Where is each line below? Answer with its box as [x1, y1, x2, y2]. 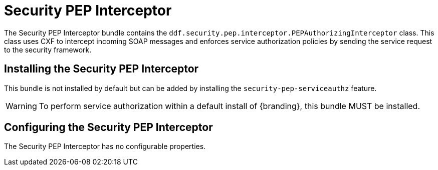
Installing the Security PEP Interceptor [4, 62, 199, 75]
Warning [6, 100, 37, 111]
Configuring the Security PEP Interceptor [4, 121, 213, 134]
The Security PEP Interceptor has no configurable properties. [4, 142, 206, 151]
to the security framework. [4, 45, 92, 54]
